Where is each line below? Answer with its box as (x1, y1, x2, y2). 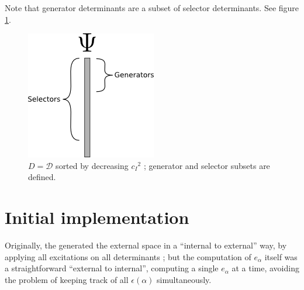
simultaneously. (157, 273, 212, 285)
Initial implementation (5, 205, 189, 229)
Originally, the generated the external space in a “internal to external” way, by (5, 239, 287, 251)
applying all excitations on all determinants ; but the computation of (5, 250, 251, 263)
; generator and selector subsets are (143, 159, 270, 171)
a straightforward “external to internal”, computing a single (5, 262, 219, 274)
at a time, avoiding (232, 262, 299, 274)
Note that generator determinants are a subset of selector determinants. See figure (5, 2, 299, 13)
